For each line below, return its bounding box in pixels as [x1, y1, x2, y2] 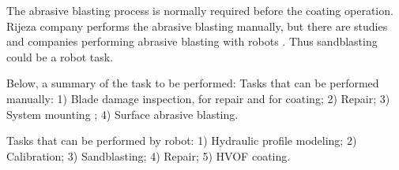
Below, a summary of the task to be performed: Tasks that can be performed [6, 75, 379, 91]
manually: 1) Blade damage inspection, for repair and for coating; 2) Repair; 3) [6, 90, 390, 106]
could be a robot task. [6, 48, 114, 65]
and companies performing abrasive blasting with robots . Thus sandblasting [6, 33, 378, 50]
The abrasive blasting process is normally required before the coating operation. [6, 2, 393, 18]
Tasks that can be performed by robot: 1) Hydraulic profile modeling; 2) [6, 132, 357, 149]
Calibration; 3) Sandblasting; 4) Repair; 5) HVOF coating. [6, 147, 291, 164]
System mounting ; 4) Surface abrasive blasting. [6, 105, 239, 122]
